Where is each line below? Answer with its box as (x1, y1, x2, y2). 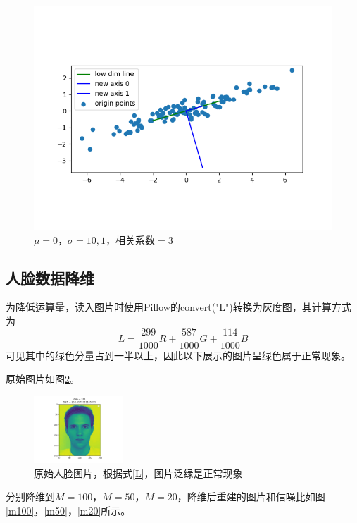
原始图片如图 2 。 (6, 371, 80, 386)
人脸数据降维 (6, 266, 94, 288)
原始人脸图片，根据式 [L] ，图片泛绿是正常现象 (34, 465, 243, 480)
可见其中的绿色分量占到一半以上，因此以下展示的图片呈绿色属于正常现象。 (6, 347, 351, 362)
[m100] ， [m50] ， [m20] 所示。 (6, 503, 131, 517)
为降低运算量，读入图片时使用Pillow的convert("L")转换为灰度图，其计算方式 (6, 300, 351, 314)
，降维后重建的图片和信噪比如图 (177, 489, 325, 504)
